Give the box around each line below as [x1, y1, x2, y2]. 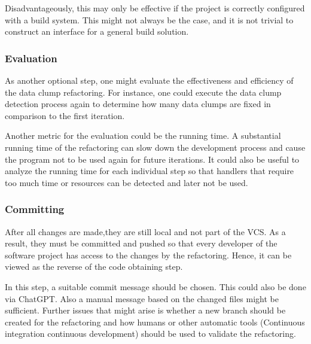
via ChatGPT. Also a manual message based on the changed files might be [5, 292, 279, 305]
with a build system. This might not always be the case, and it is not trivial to [5, 13, 294, 26]
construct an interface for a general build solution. [5, 25, 189, 38]
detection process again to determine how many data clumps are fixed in [5, 98, 271, 110]
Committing [5, 202, 65, 217]
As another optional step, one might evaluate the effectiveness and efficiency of [5, 74, 294, 86]
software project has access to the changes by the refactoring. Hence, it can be [5, 248, 292, 261]
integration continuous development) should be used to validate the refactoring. [5, 327, 296, 340]
